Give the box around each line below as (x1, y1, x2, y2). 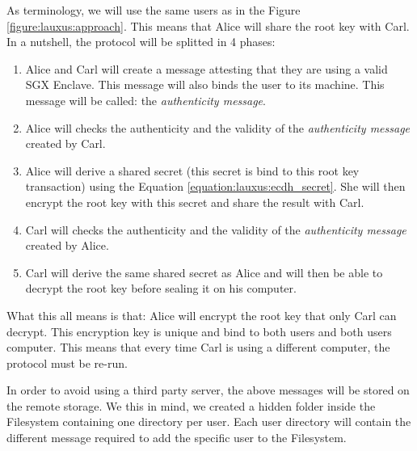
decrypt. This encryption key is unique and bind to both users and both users (6, 322, 392, 339)
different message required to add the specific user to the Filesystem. (6, 429, 347, 446)
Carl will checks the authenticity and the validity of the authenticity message (25, 221, 406, 238)
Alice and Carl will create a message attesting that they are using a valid (25, 60, 388, 77)
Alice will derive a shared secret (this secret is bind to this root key (25, 162, 360, 179)
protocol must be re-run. (6, 354, 128, 371)
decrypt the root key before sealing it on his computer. (25, 280, 297, 297)
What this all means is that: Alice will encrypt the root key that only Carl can (6, 306, 397, 323)
